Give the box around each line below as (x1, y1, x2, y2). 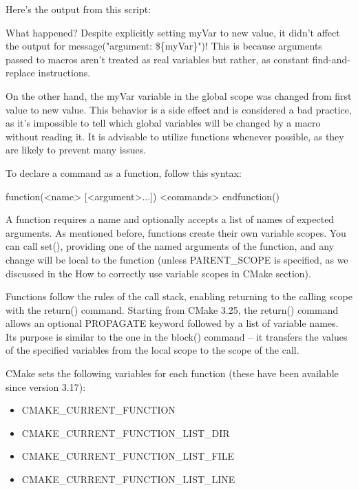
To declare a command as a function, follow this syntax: (6, 165, 242, 180)
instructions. (38, 65, 91, 80)
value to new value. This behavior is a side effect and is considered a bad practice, (6, 102, 352, 116)
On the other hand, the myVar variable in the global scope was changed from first (6, 88, 352, 103)
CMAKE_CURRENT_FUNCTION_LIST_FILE (21, 449, 235, 463)
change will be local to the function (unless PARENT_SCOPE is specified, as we (6, 252, 348, 266)
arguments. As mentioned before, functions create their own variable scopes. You (6, 225, 346, 239)
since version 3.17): (6, 379, 86, 394)
